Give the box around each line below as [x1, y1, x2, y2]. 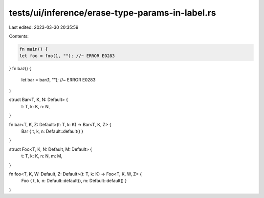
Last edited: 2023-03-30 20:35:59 [9, 24, 79, 30]
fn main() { [19, 46, 48, 52]
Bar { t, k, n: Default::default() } [21, 128, 84, 134]
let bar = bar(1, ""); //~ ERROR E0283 [21, 77, 96, 82]
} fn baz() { [9, 66, 31, 72]
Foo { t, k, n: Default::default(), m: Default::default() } [21, 178, 127, 184]
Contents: [9, 33, 29, 39]
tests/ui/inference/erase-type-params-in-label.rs [9, 7, 216, 18]
